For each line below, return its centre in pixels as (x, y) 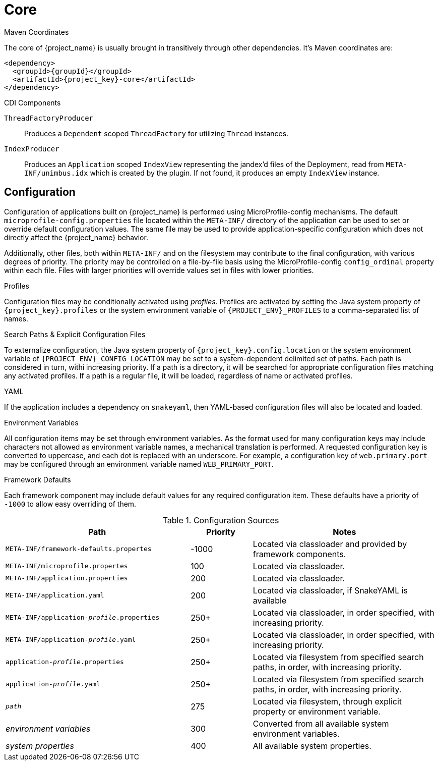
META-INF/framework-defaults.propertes (79, 549)
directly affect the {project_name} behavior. (76, 237)
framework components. (299, 554)
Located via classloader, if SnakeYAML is (330, 590)
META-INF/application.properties (67, 578)
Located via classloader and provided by (330, 544)
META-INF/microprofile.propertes (67, 566)
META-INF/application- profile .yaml (71, 640)
